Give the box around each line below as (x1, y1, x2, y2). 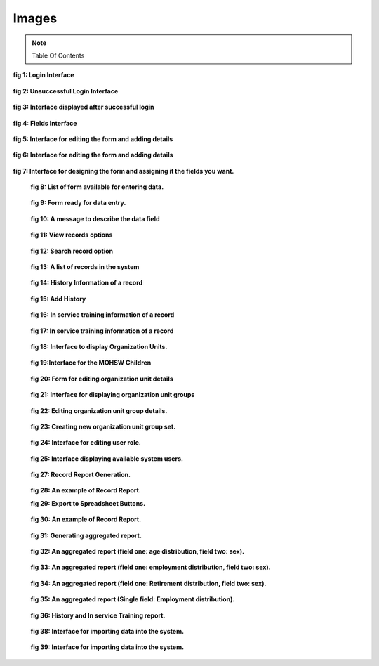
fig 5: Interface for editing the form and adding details (13, 134, 173, 143)
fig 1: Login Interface (13, 71, 74, 79)
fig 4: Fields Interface (13, 119, 77, 127)
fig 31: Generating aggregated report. (30, 531, 142, 540)
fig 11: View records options (30, 230, 113, 239)
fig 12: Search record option (30, 247, 114, 255)
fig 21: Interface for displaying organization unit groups (30, 391, 195, 399)
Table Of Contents (32, 51, 85, 60)
